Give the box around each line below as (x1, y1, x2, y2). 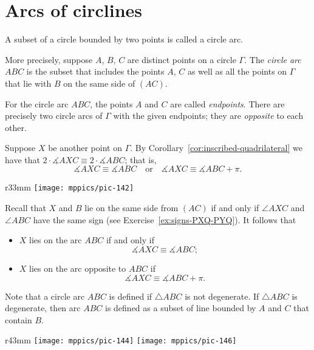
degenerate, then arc (5, 301, 81, 314)
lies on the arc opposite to (29, 261, 126, 274)
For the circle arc (5, 97, 69, 110)
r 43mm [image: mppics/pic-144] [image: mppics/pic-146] (5, 334, 237, 346)
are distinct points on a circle (127, 53, 236, 66)
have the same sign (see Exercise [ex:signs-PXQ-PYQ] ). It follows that (33, 213, 296, 226)
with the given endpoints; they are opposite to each (113, 109, 304, 122)
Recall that (5, 201, 46, 214)
